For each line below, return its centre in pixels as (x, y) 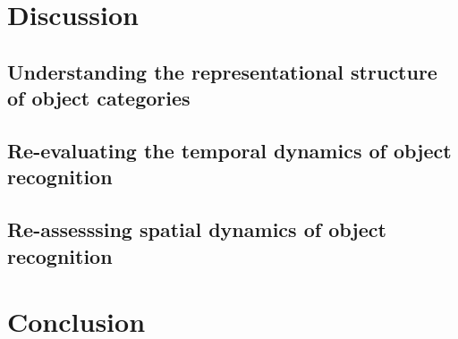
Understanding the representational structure (222, 71)
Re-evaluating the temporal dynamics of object (229, 150)
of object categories (99, 98)
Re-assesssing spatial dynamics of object (197, 229)
